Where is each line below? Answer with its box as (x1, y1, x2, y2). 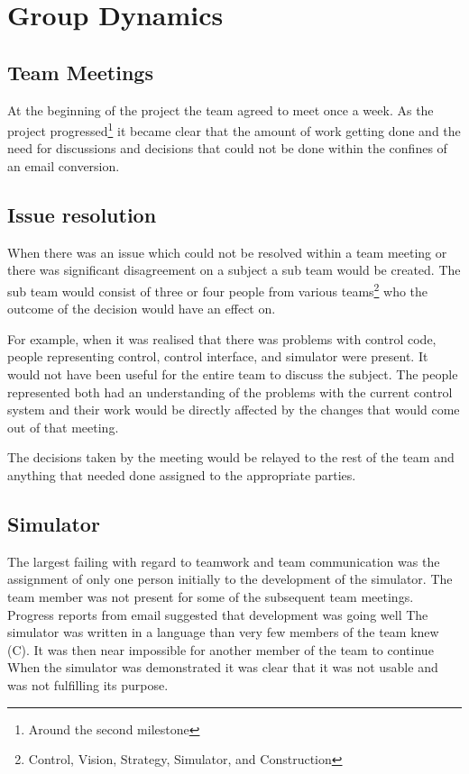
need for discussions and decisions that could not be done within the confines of (7, 139, 447, 158)
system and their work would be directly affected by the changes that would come (7, 400, 460, 419)
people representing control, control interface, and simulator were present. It (7, 347, 428, 366)
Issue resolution (7, 201, 157, 228)
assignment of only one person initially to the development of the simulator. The (7, 569, 453, 588)
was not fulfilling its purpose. (7, 675, 169, 694)
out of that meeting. (7, 417, 119, 436)
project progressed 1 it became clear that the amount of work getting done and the (7, 119, 461, 140)
